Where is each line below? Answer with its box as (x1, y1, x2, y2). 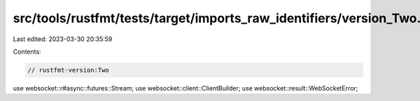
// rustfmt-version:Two (27, 66, 110, 74)
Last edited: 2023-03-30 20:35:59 (13, 35, 113, 43)
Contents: (13, 47, 41, 56)
